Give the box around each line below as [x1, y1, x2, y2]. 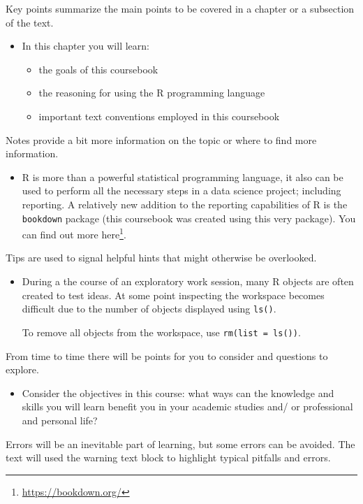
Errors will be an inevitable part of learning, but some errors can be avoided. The [6, 436, 355, 451]
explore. [6, 362, 39, 377]
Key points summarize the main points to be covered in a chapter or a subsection [6, 1, 355, 15]
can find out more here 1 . [22, 225, 126, 241]
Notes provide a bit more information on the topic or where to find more [6, 132, 317, 147]
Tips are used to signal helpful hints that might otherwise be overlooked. [6, 250, 317, 265]
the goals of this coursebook [38, 62, 158, 76]
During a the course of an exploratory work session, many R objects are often [22, 274, 354, 289]
